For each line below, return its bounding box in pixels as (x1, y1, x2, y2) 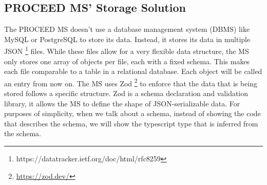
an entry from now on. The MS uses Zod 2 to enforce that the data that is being (4, 76, 258, 88)
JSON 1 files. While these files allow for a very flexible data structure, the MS (4, 44, 249, 57)
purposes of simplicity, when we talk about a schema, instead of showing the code (4, 108, 261, 119)
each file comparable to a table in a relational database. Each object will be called (4, 66, 262, 77)
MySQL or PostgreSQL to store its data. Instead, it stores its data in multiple (4, 33, 251, 44)
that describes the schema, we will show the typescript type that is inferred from (4, 118, 258, 128)
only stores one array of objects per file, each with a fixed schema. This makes (4, 55, 250, 66)
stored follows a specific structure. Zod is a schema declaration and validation (4, 88, 249, 99)
